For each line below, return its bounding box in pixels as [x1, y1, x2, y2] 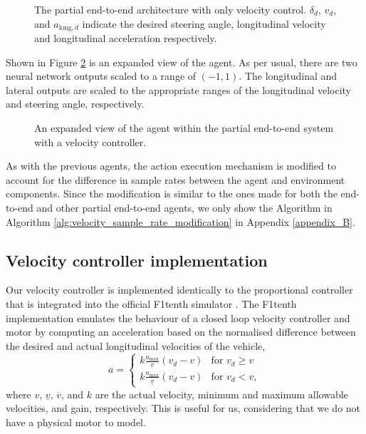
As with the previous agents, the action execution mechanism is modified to [6, 158, 336, 173]
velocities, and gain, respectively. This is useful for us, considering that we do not [6, 401, 361, 415]
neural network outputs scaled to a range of [6, 68, 197, 83]
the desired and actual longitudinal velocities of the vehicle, [6, 338, 266, 353]
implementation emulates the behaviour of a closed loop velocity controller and [6, 310, 350, 325]
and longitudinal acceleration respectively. [34, 31, 217, 46]
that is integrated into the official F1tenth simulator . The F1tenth [6, 296, 297, 311]
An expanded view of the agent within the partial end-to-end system [34, 120, 334, 135]
